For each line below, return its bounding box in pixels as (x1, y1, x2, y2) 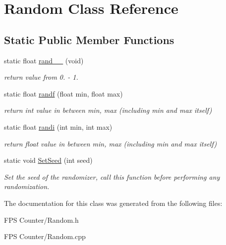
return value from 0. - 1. (4, 72, 78, 82)
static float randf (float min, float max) (4, 88, 123, 98)
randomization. (4, 181, 50, 192)
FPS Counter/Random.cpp (4, 231, 86, 242)
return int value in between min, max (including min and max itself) (4, 105, 212, 115)
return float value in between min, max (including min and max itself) (4, 138, 217, 148)
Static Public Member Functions (4, 32, 174, 47)
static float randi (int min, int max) (4, 121, 113, 132)
